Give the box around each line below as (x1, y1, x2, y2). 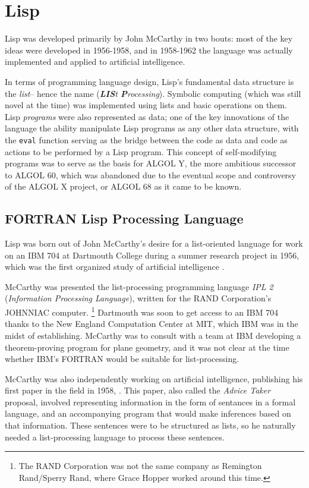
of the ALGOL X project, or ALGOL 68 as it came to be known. (5, 180, 242, 193)
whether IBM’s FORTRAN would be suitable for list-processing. (5, 352, 239, 365)
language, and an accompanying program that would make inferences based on (5, 407, 291, 420)
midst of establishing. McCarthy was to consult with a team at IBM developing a (5, 329, 301, 341)
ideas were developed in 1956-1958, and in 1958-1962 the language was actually (5, 43, 293, 56)
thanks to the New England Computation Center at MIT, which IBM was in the (5, 317, 298, 330)
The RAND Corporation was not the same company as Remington (18, 459, 262, 472)
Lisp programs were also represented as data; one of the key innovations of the (5, 110, 289, 122)
